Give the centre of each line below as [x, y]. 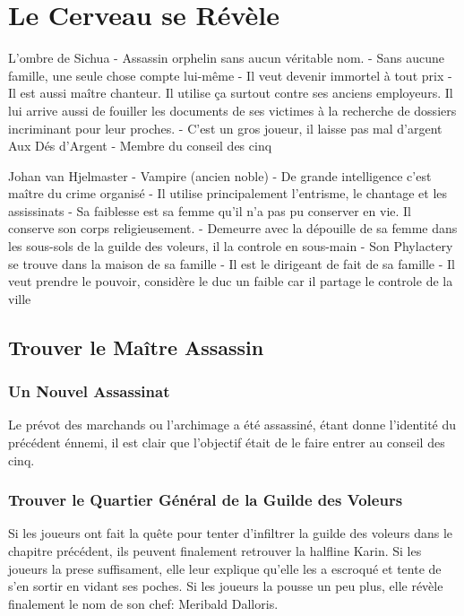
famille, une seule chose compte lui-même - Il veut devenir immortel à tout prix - [230, 75]
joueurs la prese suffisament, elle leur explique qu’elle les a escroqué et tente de [225, 568]
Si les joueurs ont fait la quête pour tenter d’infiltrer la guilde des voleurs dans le [231, 533]
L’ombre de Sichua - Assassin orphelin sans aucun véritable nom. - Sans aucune [226, 58]
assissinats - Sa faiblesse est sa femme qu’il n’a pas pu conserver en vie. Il [210, 210]
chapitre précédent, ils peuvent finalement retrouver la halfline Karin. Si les [215, 551]
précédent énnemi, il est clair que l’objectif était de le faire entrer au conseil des [227, 442]
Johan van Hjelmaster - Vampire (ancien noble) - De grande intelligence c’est [220, 175]
